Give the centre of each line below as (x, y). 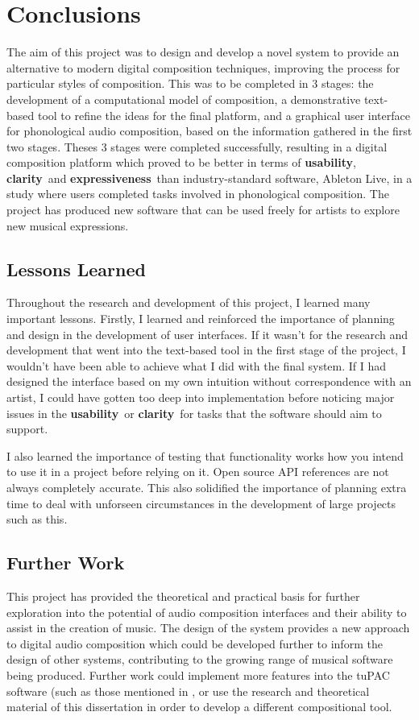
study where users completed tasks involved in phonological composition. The (198, 194)
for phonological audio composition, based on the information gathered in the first (209, 131)
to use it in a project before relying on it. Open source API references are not (198, 472)
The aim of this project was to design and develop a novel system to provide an (203, 52)
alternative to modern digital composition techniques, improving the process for (203, 67)
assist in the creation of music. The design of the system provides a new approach (208, 628)
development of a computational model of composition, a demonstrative (184, 99)
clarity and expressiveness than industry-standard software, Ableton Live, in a (209, 178)
